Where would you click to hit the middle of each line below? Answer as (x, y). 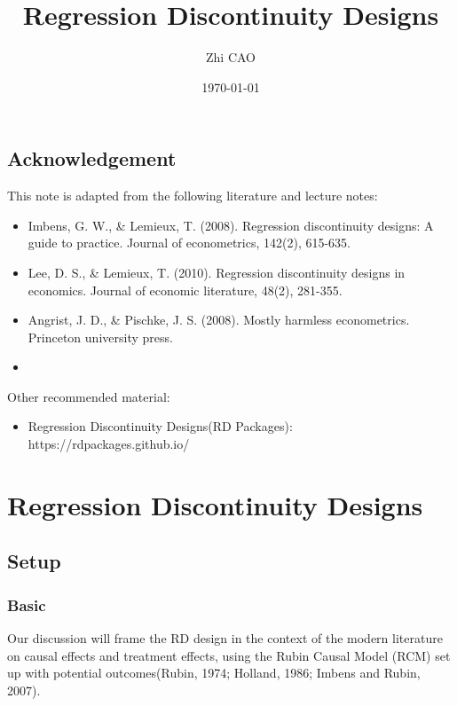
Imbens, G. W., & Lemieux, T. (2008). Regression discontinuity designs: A (231, 225)
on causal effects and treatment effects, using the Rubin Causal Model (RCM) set (229, 655)
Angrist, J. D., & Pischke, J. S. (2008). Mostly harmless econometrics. (219, 320)
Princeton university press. (100, 337)
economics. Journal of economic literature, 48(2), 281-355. (185, 290)
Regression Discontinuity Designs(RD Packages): (160, 426)
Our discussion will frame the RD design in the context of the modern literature (225, 638)
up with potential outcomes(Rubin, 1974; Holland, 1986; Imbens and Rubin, (214, 673)
